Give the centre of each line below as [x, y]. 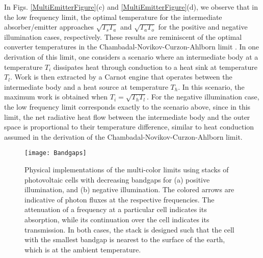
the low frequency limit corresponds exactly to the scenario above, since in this [127, 106]
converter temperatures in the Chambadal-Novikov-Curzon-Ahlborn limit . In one [132, 47]
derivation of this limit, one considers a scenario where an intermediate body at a [131, 56]
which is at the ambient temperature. [83, 249]
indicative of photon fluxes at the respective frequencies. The [120, 199]
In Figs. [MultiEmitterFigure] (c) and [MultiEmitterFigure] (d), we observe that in [131, 7]
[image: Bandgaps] [56, 153]
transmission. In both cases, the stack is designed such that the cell [129, 229]
